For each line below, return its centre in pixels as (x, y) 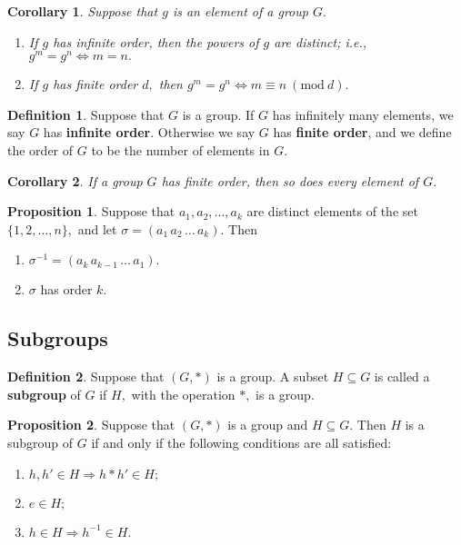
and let (97, 228)
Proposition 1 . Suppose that (91, 211)
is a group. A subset (273, 377)
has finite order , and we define (362, 132)
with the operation (183, 394)
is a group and (268, 425)
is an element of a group (240, 11)
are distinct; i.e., (321, 41)
